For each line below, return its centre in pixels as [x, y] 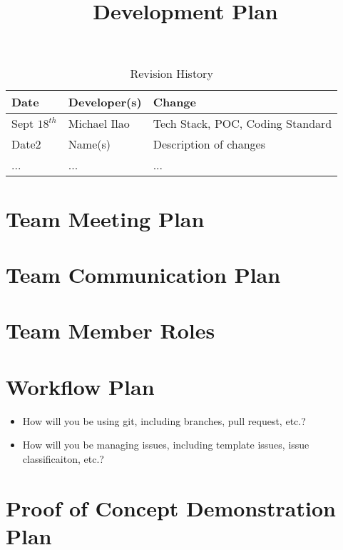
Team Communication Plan [143, 274]
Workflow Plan [80, 386]
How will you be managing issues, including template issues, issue [166, 445]
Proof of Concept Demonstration [171, 507]
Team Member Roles [111, 330]
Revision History [171, 74]
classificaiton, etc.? [63, 458]
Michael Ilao [99, 124]
